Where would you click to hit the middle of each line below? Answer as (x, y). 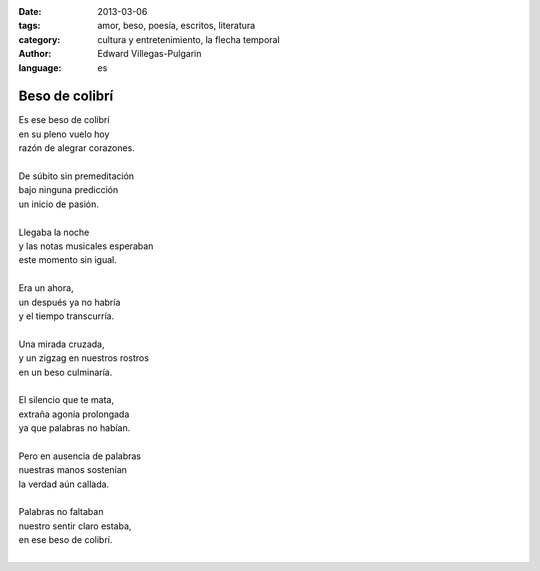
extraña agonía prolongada (74, 414)
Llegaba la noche (54, 232)
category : (39, 39)
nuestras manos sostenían (72, 470)
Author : (35, 54)
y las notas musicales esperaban (86, 246)
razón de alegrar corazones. (76, 148)
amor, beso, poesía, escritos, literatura (176, 26)
